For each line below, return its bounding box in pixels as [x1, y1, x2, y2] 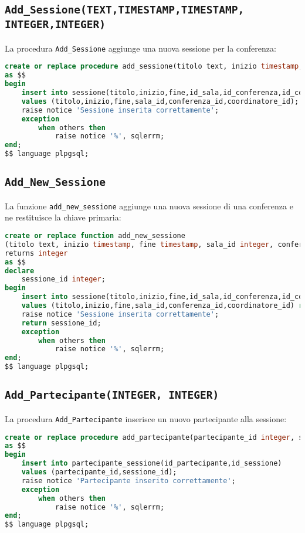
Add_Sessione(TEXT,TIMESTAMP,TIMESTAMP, [5, 4, 245, 16]
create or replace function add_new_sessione [5, 232, 185, 240]
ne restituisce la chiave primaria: [5, 211, 121, 223]
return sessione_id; [21, 318, 101, 327]
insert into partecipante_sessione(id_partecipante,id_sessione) [21, 459, 282, 468]
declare [5, 266, 35, 275]
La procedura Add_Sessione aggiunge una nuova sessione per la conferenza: [5, 42, 276, 54]
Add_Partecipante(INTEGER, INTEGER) [5, 389, 219, 402]
